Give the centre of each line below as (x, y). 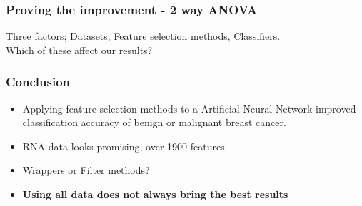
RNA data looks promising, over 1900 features (124, 146)
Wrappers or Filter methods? (86, 170)
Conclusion (38, 82)
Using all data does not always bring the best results (155, 194)
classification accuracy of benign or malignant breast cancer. (154, 122)
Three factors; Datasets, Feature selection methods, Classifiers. (143, 36)
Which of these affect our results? (79, 50)
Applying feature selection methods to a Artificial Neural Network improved (189, 108)
